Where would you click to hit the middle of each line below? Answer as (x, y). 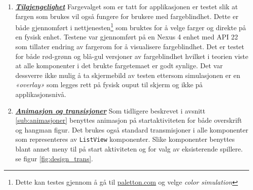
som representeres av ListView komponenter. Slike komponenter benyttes (125, 139)
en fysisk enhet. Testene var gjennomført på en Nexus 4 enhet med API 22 (126, 37)
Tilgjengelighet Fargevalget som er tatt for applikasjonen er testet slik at (126, 6)
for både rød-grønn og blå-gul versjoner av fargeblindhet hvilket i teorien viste (132, 56)
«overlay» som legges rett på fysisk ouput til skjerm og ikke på (109, 85)
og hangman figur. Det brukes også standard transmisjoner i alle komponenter (132, 129)
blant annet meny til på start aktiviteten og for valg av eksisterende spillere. (129, 149)
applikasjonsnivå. (41, 94)
